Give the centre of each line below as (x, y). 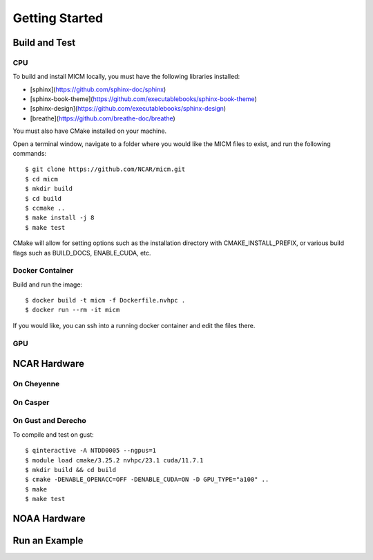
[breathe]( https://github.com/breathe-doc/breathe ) (103, 118)
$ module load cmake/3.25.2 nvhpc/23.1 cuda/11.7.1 (114, 460)
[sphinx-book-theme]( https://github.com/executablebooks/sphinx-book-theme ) (143, 99)
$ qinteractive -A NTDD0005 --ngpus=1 (91, 451)
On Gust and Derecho (49, 421)
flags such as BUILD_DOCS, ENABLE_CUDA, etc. (82, 253)
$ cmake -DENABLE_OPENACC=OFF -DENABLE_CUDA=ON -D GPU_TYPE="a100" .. (147, 480)
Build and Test (44, 43)
